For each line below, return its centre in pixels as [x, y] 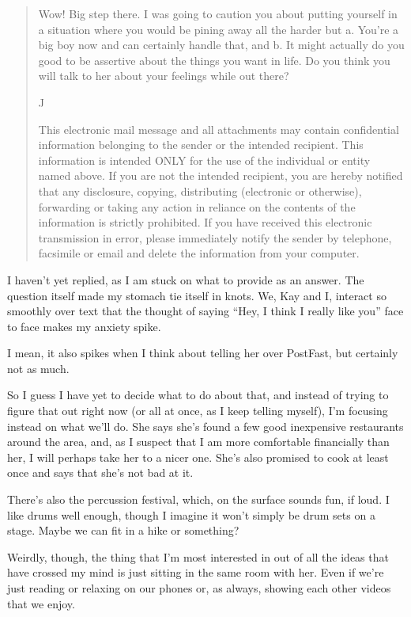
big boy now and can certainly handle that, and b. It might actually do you [221, 45]
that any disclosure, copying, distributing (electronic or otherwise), [200, 190]
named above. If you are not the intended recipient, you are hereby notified [221, 175]
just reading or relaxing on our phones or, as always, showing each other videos [199, 588]
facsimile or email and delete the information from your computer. [199, 253]
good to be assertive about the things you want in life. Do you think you [214, 60]
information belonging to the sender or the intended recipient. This [201, 145]
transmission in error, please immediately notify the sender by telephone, [215, 237]
